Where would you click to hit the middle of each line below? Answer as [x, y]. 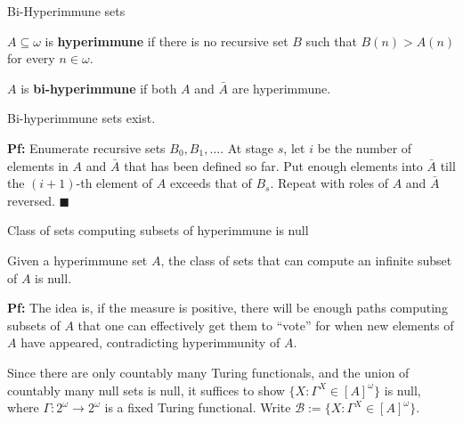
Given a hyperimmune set [77, 260]
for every [31, 58]
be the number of [365, 147]
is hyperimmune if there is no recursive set [167, 41]
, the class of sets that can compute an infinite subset [306, 260]
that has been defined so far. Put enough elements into [273, 165]
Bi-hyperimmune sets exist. [81, 118]
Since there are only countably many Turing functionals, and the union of [208, 372]
